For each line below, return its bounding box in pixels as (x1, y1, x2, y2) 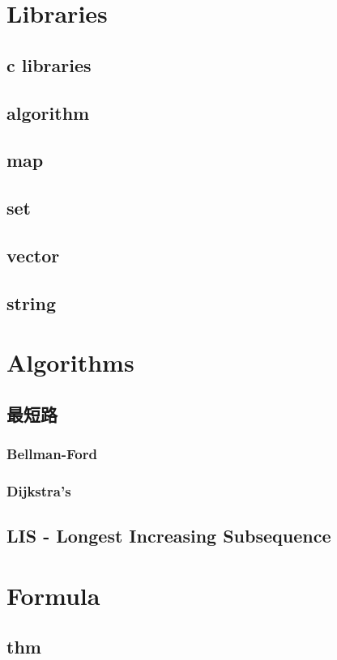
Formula (6, 578, 100, 611)
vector (6, 242, 60, 267)
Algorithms (6, 346, 134, 379)
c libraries (6, 52, 92, 77)
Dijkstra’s (6, 480, 71, 500)
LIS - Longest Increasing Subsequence (6, 523, 331, 548)
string (6, 290, 57, 315)
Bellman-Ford (6, 444, 97, 464)
